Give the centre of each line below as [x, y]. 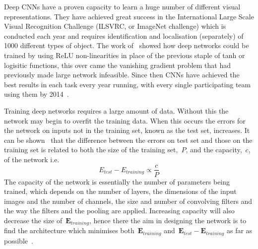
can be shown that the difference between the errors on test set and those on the [128, 140]
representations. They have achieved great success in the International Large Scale [129, 16]
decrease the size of [33, 220]
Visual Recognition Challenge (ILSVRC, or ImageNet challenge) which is [115, 26]
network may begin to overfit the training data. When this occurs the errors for [125, 120]
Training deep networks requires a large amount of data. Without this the [116, 110]
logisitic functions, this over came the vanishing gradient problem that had [118, 65]
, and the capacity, [214, 150]
